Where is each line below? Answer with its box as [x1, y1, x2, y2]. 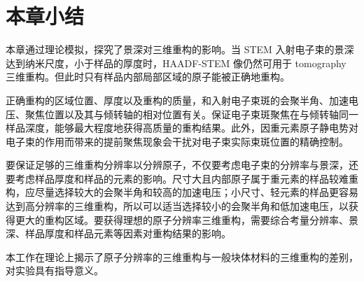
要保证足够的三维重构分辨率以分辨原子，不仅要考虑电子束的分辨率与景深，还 [6, 157, 358, 172]
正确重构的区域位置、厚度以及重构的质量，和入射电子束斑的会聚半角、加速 [6, 92, 349, 107]
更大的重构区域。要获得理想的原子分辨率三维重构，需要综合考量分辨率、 [15, 212, 349, 227]
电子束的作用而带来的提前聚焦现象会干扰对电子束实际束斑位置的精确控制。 [6, 134, 349, 148]
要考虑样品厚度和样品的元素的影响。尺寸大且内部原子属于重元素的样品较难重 [6, 171, 358, 185]
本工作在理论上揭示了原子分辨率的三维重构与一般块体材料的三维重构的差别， [6, 249, 358, 264]
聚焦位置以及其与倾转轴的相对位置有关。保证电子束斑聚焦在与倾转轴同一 [24, 106, 358, 121]
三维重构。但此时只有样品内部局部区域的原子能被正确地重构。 [6, 69, 290, 84]
